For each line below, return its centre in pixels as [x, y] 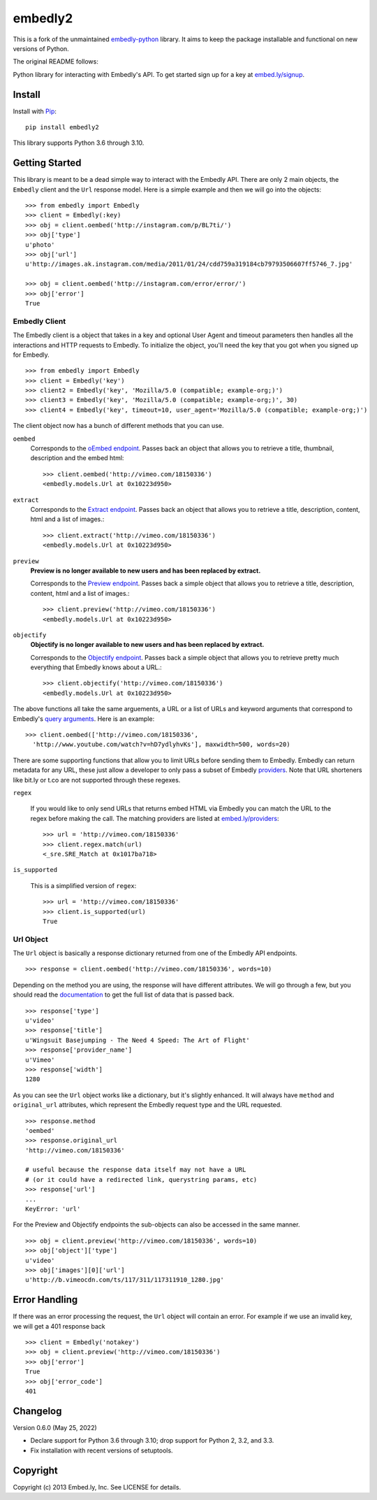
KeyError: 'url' [53, 1209]
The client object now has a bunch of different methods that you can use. [118, 426]
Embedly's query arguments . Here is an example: [84, 719]
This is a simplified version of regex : [83, 885]
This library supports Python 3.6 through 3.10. [79, 143]
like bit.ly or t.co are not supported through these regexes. [97, 780]
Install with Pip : [35, 111]
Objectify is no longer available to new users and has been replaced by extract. [147, 645]
